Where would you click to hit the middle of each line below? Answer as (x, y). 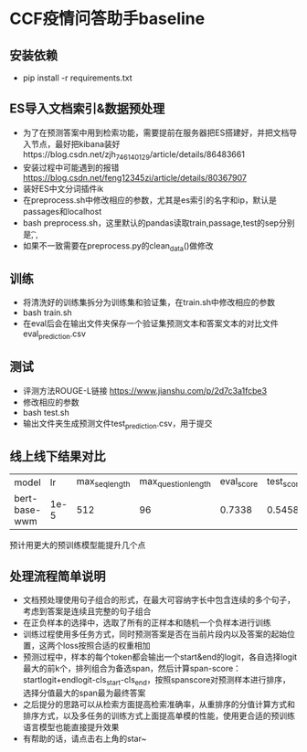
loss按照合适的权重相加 (106, 646)
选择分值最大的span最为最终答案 (84, 693)
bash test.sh (46, 412)
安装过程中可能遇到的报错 (71, 167)
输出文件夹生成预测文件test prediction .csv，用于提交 (117, 424)
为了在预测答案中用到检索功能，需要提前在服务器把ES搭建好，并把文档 (156, 132)
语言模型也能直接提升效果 (71, 727)
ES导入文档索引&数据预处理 (87, 109)
